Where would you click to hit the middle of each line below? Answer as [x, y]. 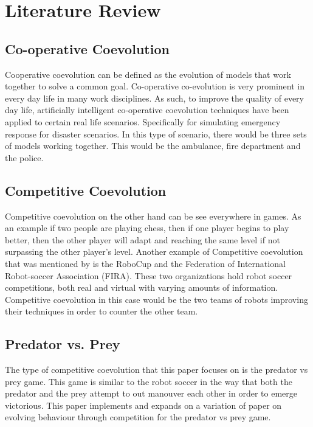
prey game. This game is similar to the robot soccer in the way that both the [149, 381]
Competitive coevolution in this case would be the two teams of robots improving [156, 299]
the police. [24, 157]
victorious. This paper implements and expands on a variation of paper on [143, 405]
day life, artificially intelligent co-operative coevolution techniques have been [147, 110]
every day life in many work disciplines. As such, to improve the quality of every [154, 98]
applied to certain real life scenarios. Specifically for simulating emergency [143, 121]
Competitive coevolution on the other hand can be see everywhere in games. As [153, 216]
